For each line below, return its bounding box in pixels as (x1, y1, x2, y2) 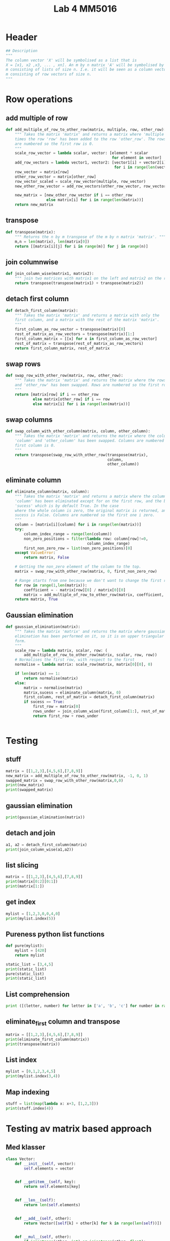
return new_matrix (15, 202, 53, 208)
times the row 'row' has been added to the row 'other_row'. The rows (15, 136, 166, 142)
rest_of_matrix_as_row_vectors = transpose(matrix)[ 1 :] (15, 332, 135, 337)
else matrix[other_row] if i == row (32, 396, 110, 402)
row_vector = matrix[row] (15, 169, 70, 175)
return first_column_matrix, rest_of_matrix (15, 345, 110, 351)
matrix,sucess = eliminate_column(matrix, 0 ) (24, 690, 122, 695)
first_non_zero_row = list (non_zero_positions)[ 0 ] (24, 545, 133, 551)
